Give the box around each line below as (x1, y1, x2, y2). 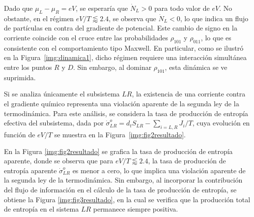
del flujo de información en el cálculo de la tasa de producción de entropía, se (4, 184, 237, 194)
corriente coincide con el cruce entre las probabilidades (4, 32, 168, 42)
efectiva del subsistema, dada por (4, 118, 104, 128)
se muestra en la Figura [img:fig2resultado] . (54, 129, 186, 139)
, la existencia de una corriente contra (132, 89, 246, 99)
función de (4, 129, 35, 139)
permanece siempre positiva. (93, 204, 178, 214)
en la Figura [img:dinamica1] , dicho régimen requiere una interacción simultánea (4, 52, 247, 62)
